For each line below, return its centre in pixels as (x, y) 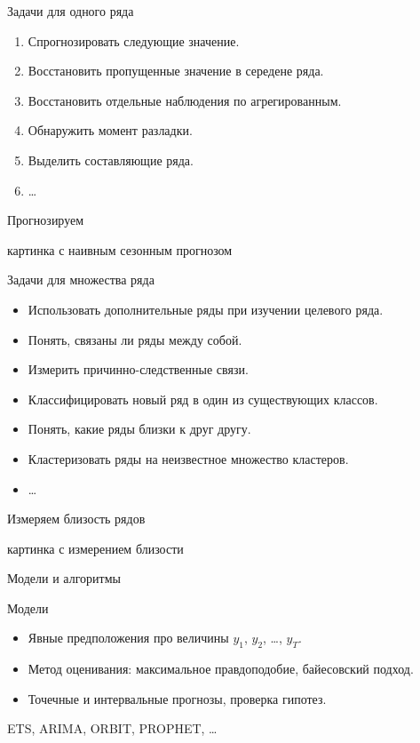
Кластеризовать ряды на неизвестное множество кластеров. (188, 458)
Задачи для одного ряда (71, 11)
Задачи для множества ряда (81, 280)
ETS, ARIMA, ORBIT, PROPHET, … (112, 728)
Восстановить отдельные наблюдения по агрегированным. (185, 100)
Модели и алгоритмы (64, 578)
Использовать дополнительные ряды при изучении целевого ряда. (206, 309)
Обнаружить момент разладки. (110, 130)
